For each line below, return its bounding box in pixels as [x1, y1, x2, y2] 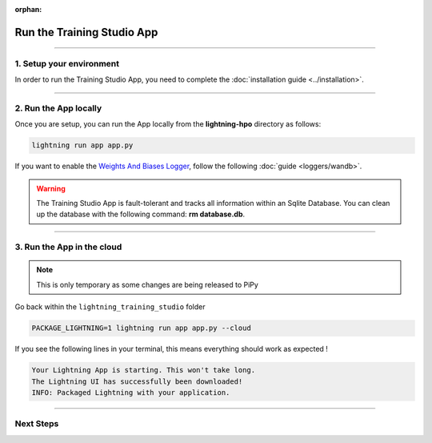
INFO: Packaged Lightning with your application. [31, 388, 230, 397]
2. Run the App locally [14, 103, 102, 114]
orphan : [14, 5, 42, 14]
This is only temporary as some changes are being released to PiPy [36, 280, 259, 289]
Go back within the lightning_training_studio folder [14, 302, 206, 312]
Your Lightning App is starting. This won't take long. [31, 365, 256, 375]
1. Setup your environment [14, 58, 120, 69]
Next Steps [14, 418, 59, 429]
